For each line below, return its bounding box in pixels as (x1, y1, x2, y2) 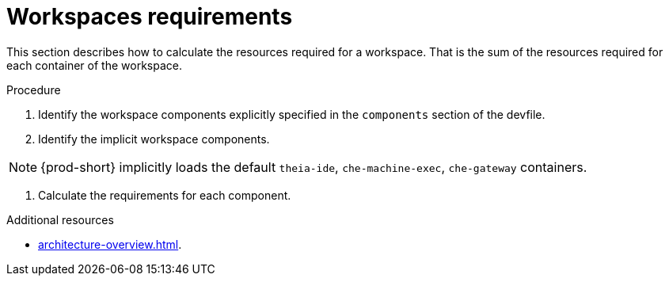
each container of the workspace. (6, 58, 182, 72)
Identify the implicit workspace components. (38, 131, 270, 146)
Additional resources (6, 212, 114, 227)
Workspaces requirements (6, 3, 293, 30)
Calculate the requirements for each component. (38, 188, 291, 202)
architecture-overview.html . (38, 237, 182, 251)
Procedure (6, 82, 61, 97)
